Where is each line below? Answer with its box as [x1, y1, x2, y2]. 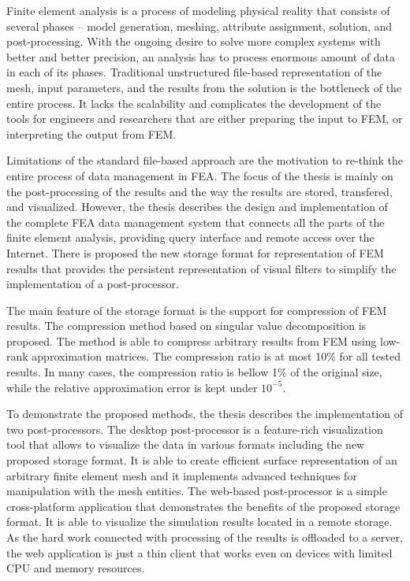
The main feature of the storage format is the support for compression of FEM [6, 302, 387, 318]
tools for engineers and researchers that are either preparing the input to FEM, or [6, 110, 403, 127]
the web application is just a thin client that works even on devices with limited [6, 544, 393, 561]
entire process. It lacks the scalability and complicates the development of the [6, 94, 382, 111]
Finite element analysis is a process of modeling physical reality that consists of [6, 2, 390, 18]
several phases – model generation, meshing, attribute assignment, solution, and [6, 17, 393, 34]
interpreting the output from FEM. [6, 125, 177, 142]
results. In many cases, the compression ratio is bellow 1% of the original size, [6, 364, 382, 380]
